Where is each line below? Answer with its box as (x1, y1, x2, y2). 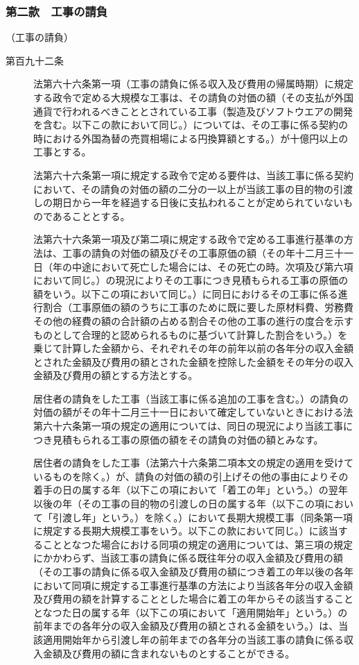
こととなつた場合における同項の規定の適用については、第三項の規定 (42, 537, 353, 551)
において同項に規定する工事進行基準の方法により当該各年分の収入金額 (33, 578, 353, 592)
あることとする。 (52, 208, 130, 223)
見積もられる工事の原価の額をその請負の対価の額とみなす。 (52, 432, 324, 446)
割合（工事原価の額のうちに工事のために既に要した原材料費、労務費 (42, 300, 353, 314)
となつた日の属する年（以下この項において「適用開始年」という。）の (33, 605, 348, 619)
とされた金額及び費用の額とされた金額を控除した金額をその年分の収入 (33, 354, 353, 369)
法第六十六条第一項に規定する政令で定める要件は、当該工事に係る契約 (33, 167, 353, 182)
